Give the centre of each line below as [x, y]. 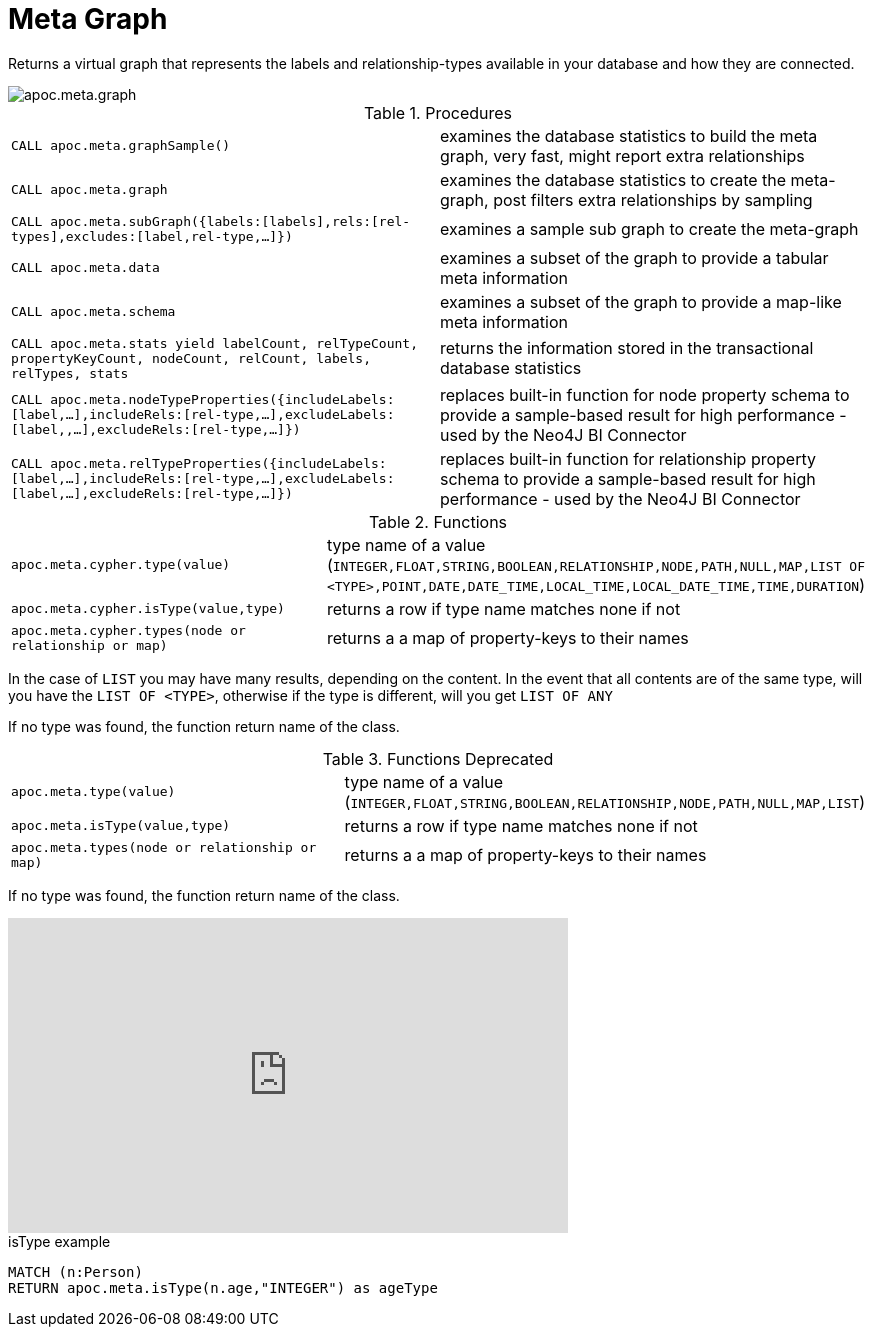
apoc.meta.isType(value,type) [121, 826]
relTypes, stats [70, 373]
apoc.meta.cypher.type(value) [121, 565]
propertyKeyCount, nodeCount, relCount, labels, [191, 358]
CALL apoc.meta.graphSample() [121, 146]
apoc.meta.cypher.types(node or [128, 630]
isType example [59, 1241]
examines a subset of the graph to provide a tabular [634, 257]
